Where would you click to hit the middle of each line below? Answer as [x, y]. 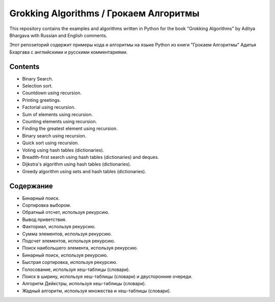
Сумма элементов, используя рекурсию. [67, 234]
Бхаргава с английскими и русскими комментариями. [68, 52]
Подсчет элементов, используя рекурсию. [69, 241]
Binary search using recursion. [54, 135]
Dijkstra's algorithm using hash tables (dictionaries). [77, 164]
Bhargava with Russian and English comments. [58, 35]
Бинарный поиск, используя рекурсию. [65, 255]
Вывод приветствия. [44, 219]
